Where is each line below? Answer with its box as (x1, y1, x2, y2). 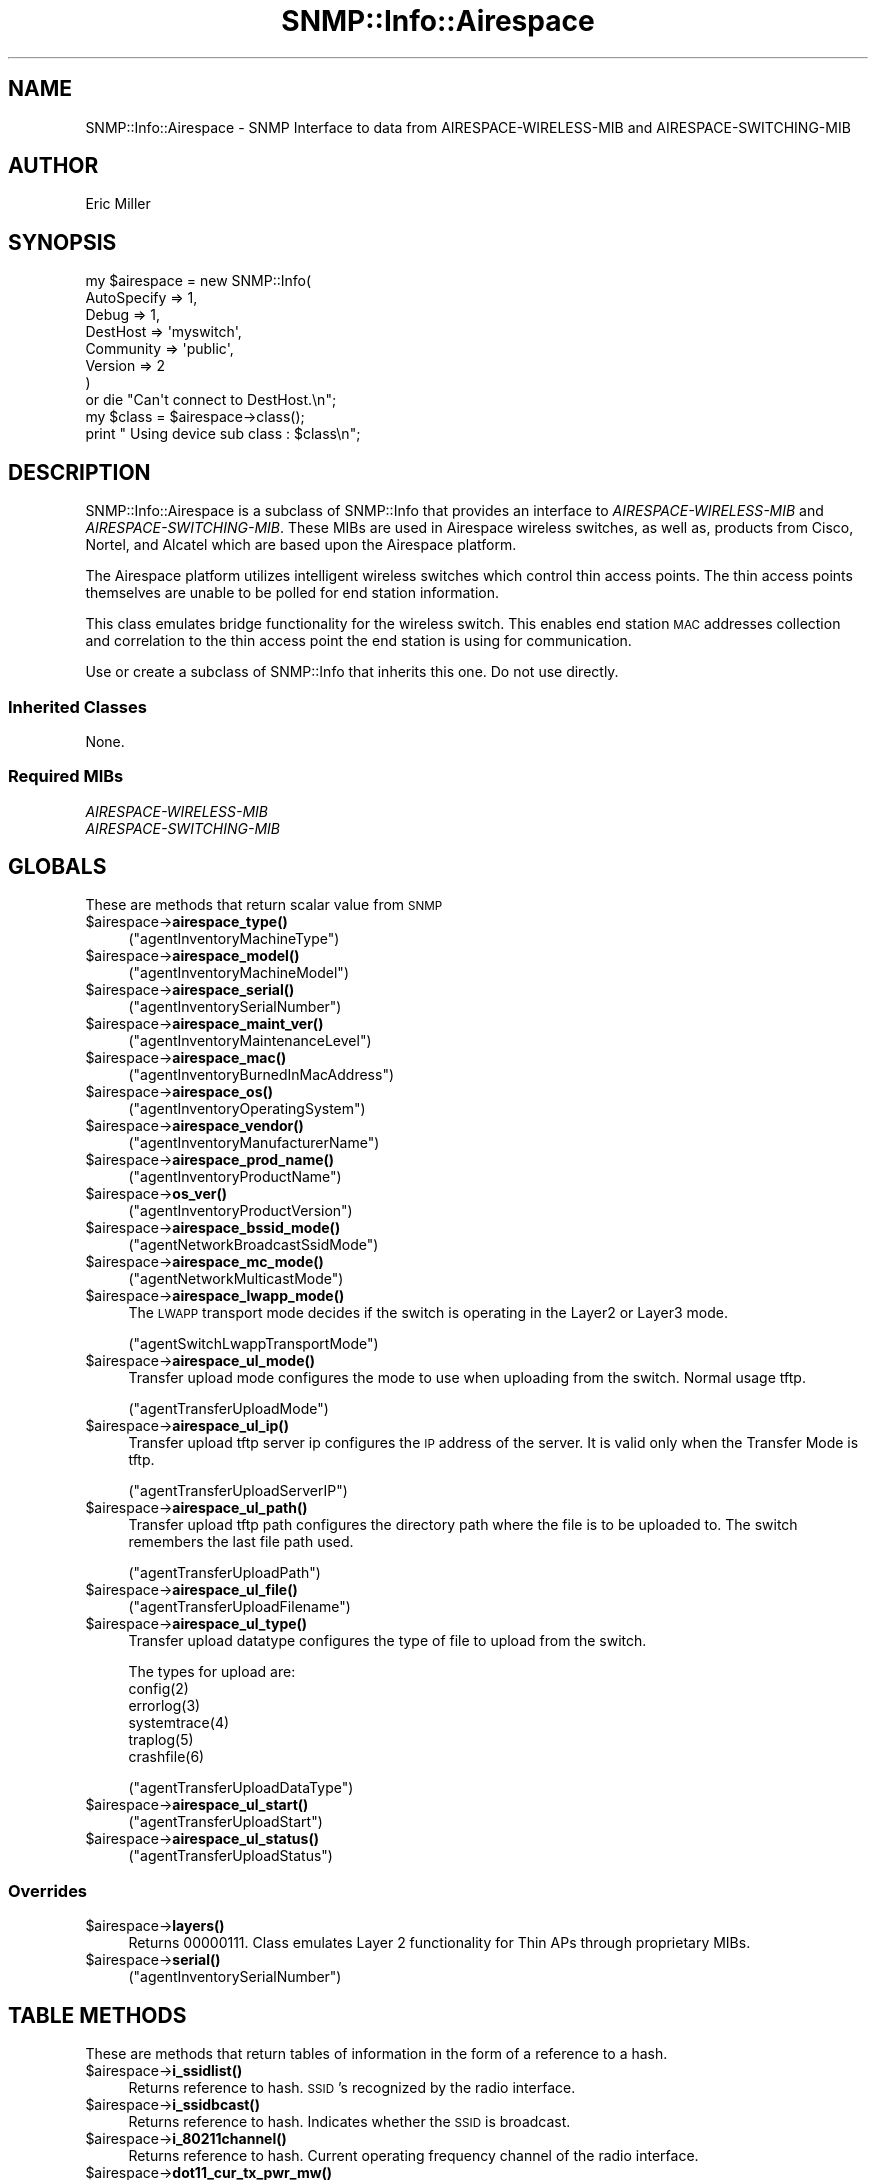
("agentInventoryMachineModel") (128, 964, 349, 982)
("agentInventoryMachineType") (128, 930, 340, 948)
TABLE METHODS (8, 2002, 187, 2028)
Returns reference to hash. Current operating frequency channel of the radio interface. (128, 2147, 699, 2165)
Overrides (8, 1880, 88, 1901)
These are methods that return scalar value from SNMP (85, 896, 443, 914)
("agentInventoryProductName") (128, 1168, 342, 1186)
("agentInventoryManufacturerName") (128, 1134, 380, 1152)
